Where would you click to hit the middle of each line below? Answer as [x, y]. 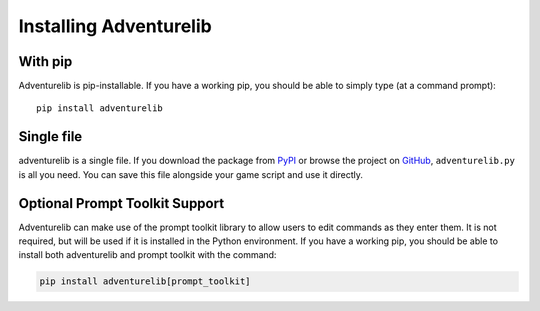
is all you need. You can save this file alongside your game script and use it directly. [191, 174]
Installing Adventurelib [115, 26]
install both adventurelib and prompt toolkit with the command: [147, 255]
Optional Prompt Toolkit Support [121, 203]
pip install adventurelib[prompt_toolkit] [145, 281]
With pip [45, 61]
